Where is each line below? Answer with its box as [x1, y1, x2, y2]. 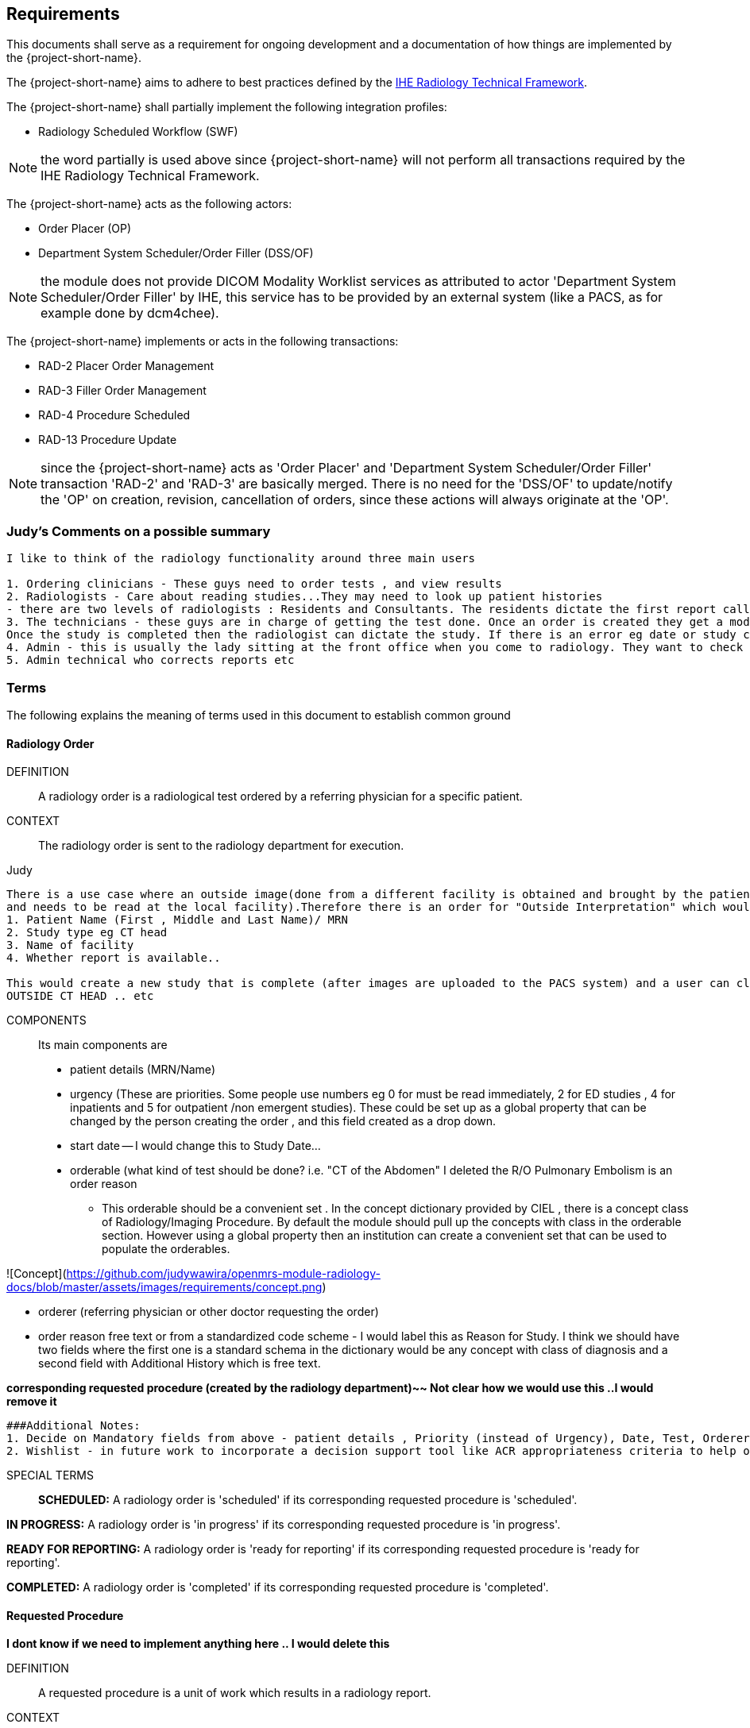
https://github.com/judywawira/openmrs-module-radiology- [66, 1267, 381, 1281]
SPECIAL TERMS [6, 1468, 94, 1483]
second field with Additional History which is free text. [38, 1356, 321, 1371]
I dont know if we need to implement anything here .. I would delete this [6, 1637, 390, 1651]
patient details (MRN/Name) [70, 1063, 215, 1077]
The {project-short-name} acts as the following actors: [6, 197, 292, 211]
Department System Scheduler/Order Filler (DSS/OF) [38, 246, 314, 260]
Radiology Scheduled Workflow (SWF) [38, 125, 238, 139]
